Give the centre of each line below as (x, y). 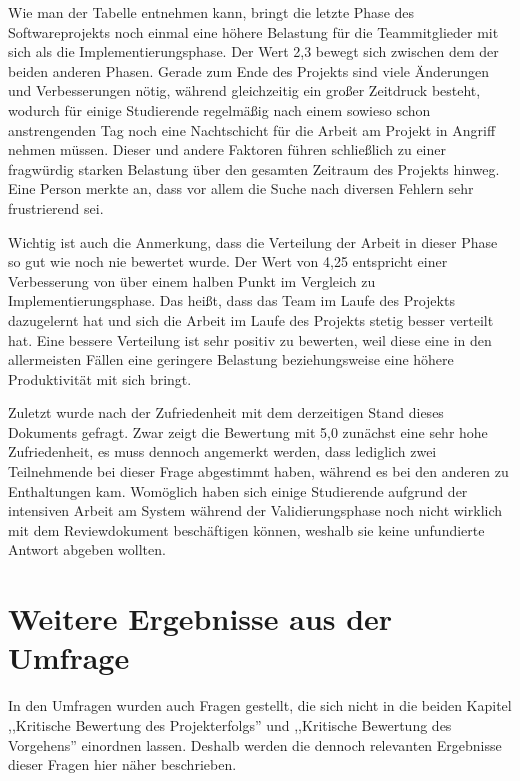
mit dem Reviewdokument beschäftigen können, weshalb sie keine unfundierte (246, 529)
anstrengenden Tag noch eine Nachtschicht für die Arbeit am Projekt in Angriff (252, 129)
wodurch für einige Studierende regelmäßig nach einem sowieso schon (219, 109)
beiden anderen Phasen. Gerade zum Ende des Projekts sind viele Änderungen (249, 70)
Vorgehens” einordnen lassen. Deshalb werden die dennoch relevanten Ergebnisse (255, 744)
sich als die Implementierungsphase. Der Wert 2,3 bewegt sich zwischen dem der (253, 51)
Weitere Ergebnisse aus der (200, 618)
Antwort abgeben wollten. (87, 549)
